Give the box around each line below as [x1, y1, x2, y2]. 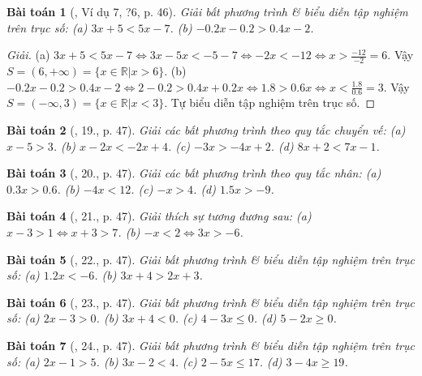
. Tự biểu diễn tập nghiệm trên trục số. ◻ [164, 94, 376, 111]
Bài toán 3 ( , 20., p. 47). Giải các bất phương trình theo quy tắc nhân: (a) [6, 164, 381, 182]
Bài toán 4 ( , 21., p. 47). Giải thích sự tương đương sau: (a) [6, 207, 312, 224]
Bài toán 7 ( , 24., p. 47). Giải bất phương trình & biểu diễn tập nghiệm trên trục [6, 336, 415, 353]
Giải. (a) [6, 46, 50, 63]
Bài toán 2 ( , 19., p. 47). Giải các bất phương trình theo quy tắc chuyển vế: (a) [6, 122, 406, 139]
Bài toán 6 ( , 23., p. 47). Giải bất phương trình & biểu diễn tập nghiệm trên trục [6, 293, 415, 310]
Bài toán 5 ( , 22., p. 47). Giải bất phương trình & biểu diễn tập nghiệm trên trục [6, 250, 415, 267]
